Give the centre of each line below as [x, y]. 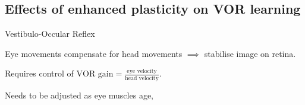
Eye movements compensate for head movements [94, 53]
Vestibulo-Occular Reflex [50, 34]
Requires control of [39, 73]
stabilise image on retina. [250, 53]
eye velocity [142, 71]
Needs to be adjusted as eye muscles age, [79, 95]
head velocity [142, 78]
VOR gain [95, 74]
